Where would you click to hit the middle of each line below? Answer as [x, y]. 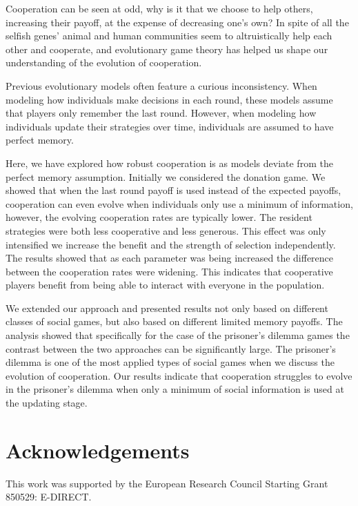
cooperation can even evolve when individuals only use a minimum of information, [179, 203]
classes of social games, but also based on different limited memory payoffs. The [174, 321]
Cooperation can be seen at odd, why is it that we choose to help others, [159, 8]
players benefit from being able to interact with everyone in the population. [165, 285]
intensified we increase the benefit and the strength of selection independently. [171, 244]
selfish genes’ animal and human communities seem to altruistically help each [169, 36]
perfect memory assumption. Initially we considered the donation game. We [166, 176]
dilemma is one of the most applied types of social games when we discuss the [170, 362]
